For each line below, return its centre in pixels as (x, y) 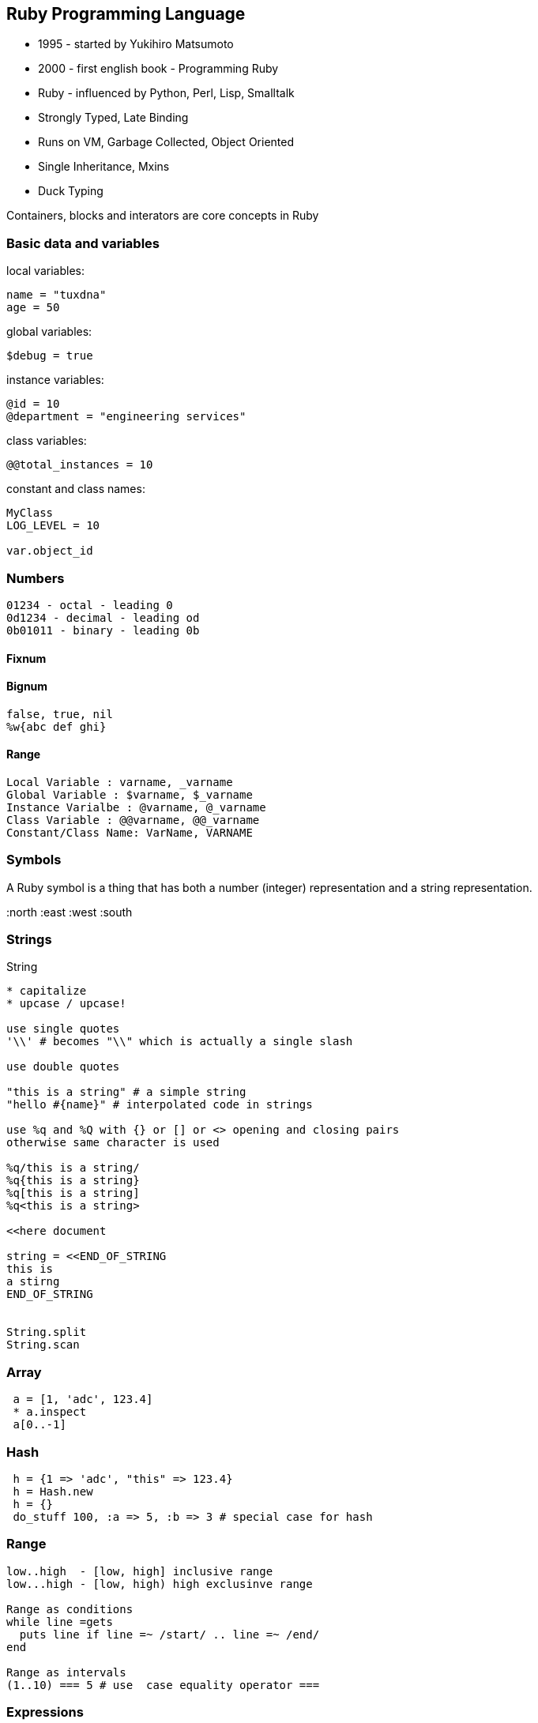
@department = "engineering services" (126, 417)
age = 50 (33, 308)
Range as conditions (70, 1609)
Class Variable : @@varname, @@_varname (133, 820)
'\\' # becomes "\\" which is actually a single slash (180, 1042)
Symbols (34, 860)
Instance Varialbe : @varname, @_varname (136, 807)
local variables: (45, 271)
